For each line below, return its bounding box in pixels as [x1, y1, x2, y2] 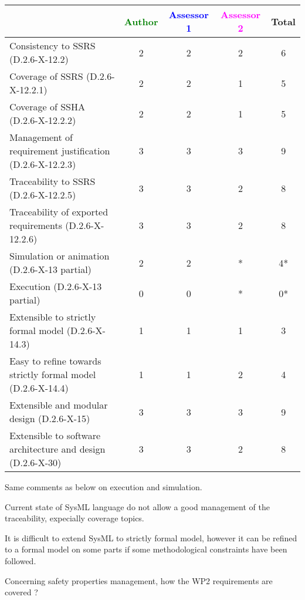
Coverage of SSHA [9, 100, 85, 113]
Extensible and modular [9, 398, 108, 412]
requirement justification [9, 144, 110, 157]
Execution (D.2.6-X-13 [9, 279, 102, 293]
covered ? [5, 586, 38, 598]
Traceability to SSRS [9, 174, 96, 188]
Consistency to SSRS [9, 39, 96, 52]
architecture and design [9, 442, 106, 456]
